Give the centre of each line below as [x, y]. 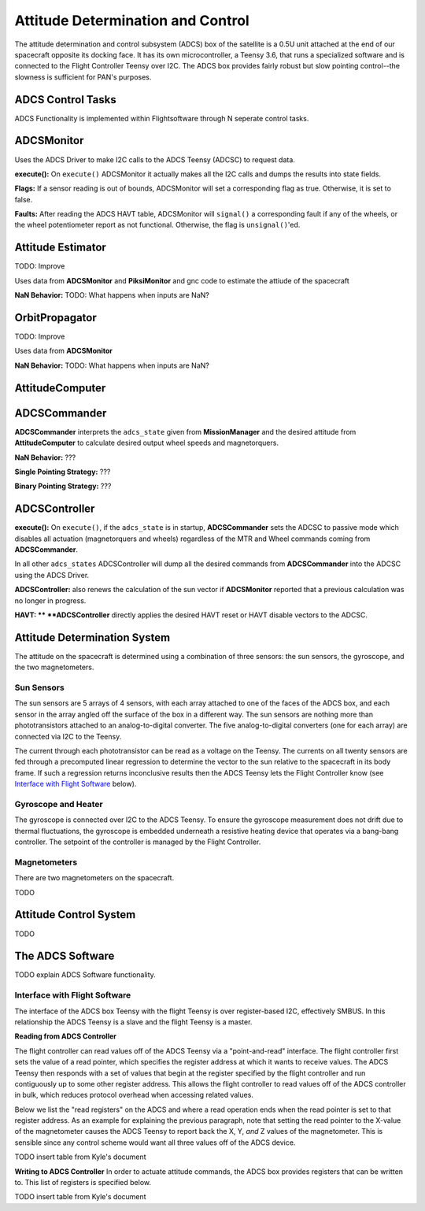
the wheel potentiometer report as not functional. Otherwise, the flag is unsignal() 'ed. [157, 225]
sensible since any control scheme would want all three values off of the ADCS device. [155, 1142]
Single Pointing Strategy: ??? [63, 472]
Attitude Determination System [92, 637]
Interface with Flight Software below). [76, 784]
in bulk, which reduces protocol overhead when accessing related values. [134, 1095]
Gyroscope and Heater [59, 804]
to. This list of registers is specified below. [83, 1183]
